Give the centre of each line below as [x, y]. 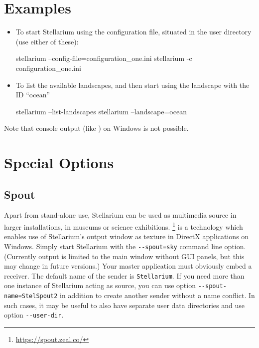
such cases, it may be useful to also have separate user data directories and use [124, 305]
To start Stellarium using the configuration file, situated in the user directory [133, 32]
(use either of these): [47, 41]
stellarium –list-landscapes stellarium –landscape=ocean [101, 111]
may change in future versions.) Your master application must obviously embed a [128, 266]
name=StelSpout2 [31, 296]
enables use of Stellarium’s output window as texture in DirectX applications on [127, 236]
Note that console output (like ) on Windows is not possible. [96, 128]
